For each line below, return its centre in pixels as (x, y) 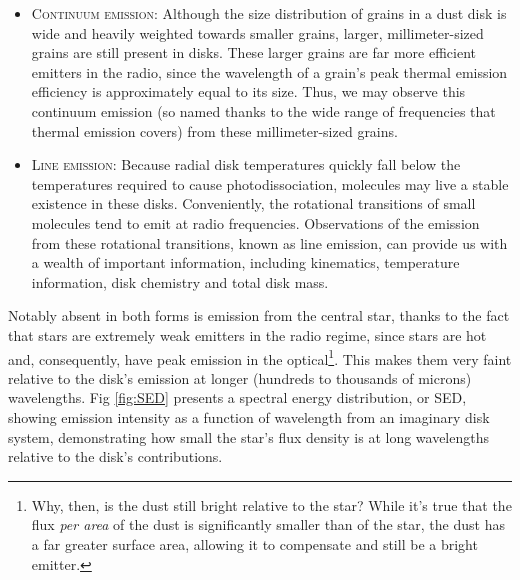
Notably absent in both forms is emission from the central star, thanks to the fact (259, 315)
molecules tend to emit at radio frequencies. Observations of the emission (255, 222)
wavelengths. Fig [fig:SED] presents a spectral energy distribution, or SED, (237, 397)
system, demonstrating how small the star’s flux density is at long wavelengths (249, 436)
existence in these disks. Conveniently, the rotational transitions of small (253, 203)
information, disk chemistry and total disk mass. (180, 281)
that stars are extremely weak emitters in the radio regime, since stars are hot (247, 334)
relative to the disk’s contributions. (115, 456)
